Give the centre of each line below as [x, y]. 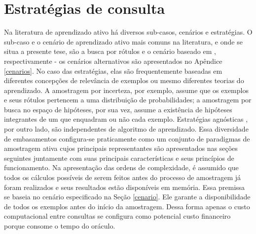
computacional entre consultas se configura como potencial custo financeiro [117, 216]
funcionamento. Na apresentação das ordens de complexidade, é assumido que [121, 167]
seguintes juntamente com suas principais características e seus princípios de [119, 158]
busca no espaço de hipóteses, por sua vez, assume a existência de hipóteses [118, 109]
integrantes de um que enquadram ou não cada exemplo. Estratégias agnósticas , [126, 119]
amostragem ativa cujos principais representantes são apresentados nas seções [121, 148]
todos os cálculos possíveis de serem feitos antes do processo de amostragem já [123, 177]
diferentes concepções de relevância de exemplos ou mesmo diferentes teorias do [124, 80]
